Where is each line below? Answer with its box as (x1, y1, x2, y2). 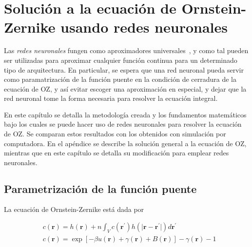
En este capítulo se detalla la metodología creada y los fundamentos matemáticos (4, 109, 247, 119)
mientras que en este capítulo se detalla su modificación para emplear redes (4, 148, 229, 158)
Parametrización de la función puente (4, 181, 197, 196)
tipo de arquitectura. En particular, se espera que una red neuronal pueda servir (4, 64, 244, 75)
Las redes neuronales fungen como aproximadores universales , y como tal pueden (4, 45, 249, 56)
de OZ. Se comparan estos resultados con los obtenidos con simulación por (4, 129, 226, 139)
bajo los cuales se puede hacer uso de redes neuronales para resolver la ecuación (4, 119, 242, 129)
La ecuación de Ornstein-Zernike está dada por (4, 204, 144, 214)
